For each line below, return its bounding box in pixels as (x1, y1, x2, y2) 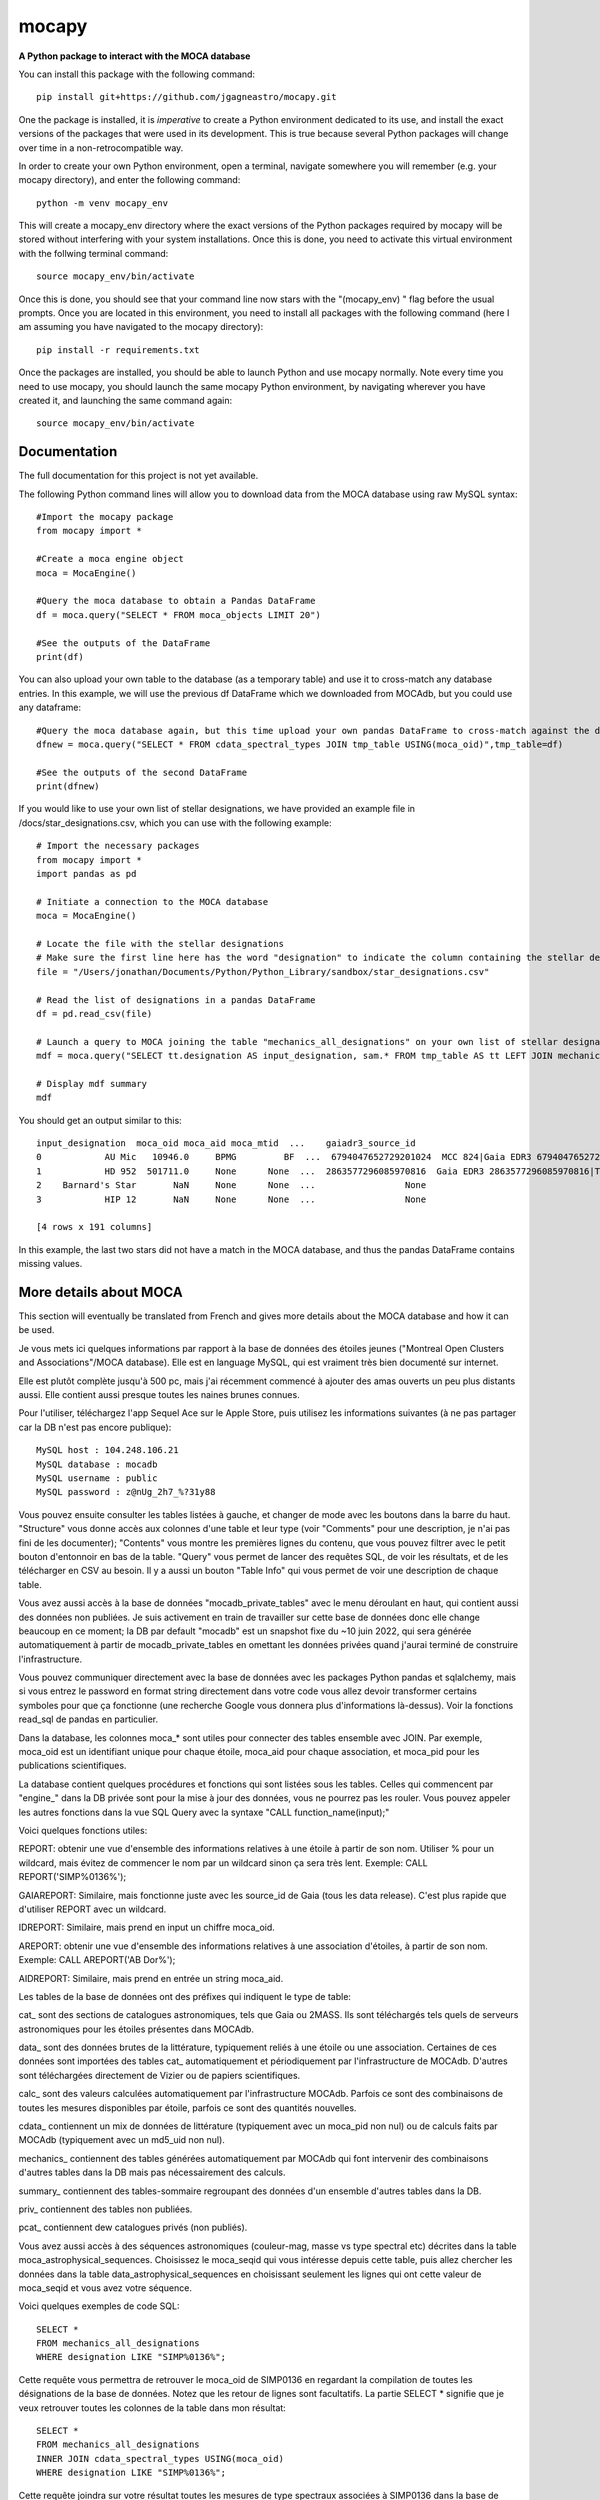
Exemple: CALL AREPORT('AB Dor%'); (18, 1954, 176, 1966)
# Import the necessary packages (36, 840, 200, 852)
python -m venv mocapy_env (36, 197, 169, 209)
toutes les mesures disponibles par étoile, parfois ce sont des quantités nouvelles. (18, 2101, 357, 2114)
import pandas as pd (36, 868, 137, 880)
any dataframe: (18, 701, 82, 714)
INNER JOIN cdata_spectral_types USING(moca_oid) (36, 2453, 285, 2464)
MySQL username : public (36, 1473, 158, 1484)
